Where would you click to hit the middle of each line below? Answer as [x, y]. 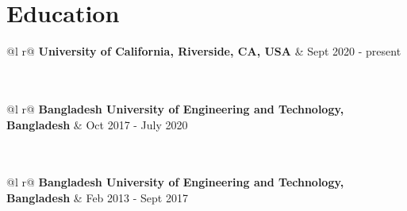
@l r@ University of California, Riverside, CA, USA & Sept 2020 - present [204, 51]
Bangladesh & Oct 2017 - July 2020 [97, 124]
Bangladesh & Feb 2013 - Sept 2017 [97, 197]
